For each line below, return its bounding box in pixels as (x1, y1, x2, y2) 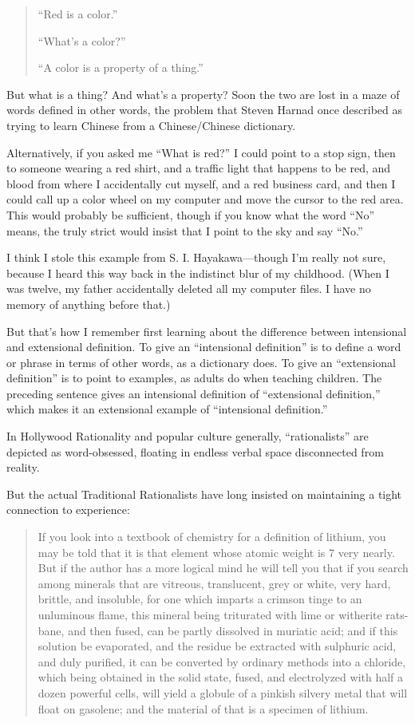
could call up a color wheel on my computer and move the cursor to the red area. (6, 191, 404, 207)
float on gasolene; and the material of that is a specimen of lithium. (38, 700, 369, 717)
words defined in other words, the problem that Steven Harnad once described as (6, 101, 402, 118)
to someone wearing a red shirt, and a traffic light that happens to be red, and (6, 160, 391, 176)
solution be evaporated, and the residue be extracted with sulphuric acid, (38, 638, 397, 654)
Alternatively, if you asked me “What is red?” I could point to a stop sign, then (6, 144, 396, 160)
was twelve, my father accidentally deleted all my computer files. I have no (6, 280, 371, 297)
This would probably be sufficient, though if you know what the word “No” (6, 206, 375, 223)
